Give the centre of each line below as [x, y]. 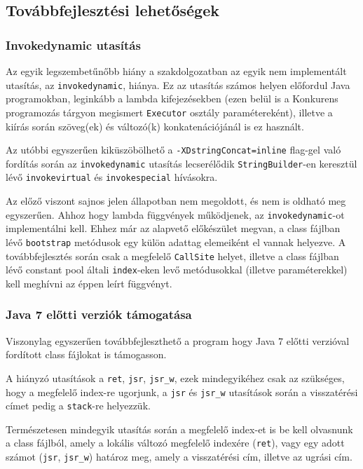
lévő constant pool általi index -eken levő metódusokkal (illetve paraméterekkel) [177, 270]
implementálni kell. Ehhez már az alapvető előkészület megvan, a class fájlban [173, 228]
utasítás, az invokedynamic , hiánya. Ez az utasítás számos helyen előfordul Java [178, 84]
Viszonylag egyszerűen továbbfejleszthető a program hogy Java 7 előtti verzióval [178, 340]
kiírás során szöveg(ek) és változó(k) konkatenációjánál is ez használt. [155, 126]
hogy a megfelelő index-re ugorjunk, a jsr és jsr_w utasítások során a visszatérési [182, 392]
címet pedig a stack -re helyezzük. [78, 406]
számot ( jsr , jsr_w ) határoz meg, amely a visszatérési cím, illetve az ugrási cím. [179, 457]
